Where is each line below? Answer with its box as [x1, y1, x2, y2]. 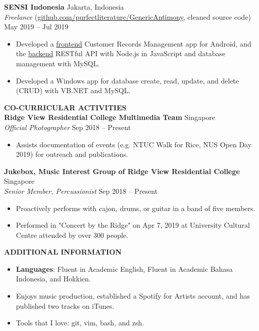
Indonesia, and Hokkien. [16, 273, 91, 284]
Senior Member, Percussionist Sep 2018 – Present [4, 185, 158, 196]
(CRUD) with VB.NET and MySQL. [16, 85, 131, 96]
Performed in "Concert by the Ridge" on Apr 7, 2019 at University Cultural [16, 220, 250, 230]
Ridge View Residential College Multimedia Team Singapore [4, 112, 215, 122]
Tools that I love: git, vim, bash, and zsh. [16, 317, 144, 328]
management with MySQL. [16, 58, 100, 68]
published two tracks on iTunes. [16, 300, 115, 311]
